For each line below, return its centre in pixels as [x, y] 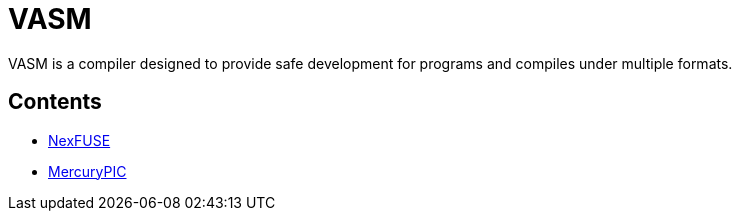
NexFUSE [79, 140]
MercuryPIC [87, 171]
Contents [55, 102]
